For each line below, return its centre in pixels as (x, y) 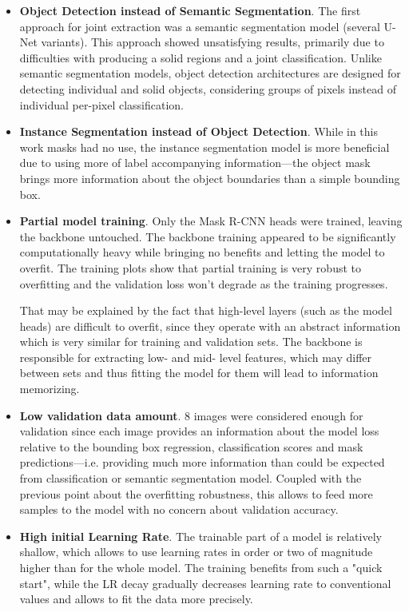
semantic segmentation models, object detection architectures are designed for (210, 73)
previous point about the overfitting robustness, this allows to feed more (196, 493)
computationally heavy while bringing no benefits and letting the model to (202, 252)
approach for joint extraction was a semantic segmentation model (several (200, 26)
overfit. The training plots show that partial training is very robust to (190, 267)
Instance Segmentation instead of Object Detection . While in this (199, 131)
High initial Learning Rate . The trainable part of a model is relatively (201, 536)
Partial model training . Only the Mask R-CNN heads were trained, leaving (211, 221)
